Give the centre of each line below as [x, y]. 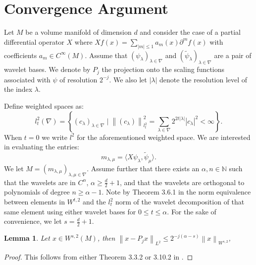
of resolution [78, 79]
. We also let [128, 79]
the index [18, 89]
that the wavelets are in [40, 182]
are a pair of [233, 55]
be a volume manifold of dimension [78, 32]
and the [94, 202]
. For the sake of [192, 211]
